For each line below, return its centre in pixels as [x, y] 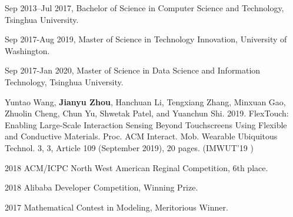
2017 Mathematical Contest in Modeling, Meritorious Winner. [116, 207]
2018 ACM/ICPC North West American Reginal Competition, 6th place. [136, 167]
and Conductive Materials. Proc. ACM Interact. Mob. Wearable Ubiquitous [141, 136]
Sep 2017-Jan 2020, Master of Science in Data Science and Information [133, 70]
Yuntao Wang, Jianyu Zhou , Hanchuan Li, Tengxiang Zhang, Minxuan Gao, [145, 101]
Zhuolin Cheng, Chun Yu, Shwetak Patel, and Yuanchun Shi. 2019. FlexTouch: [147, 113]
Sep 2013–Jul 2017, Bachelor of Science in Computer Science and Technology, [144, 8]
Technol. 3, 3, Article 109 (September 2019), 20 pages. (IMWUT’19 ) [129, 147]
